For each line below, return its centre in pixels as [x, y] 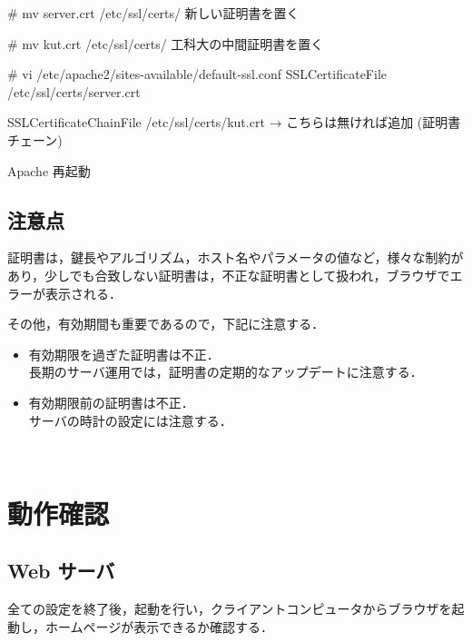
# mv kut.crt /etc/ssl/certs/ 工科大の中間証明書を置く [166, 43]
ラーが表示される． [64, 293]
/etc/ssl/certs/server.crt [74, 91]
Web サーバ [61, 571]
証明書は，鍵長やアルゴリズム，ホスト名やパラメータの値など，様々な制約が [236, 257]
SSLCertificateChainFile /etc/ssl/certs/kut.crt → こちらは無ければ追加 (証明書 [234, 122]
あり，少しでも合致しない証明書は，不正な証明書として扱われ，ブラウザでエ [235, 275]
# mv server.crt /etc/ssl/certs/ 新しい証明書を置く [153, 13]
